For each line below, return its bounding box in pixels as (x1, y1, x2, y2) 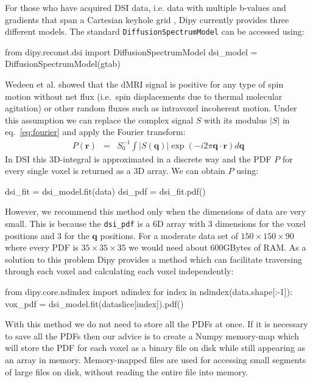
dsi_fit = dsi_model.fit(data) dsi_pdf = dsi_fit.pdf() (5, 184, 206, 197)
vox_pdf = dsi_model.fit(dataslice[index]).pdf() (5, 297, 184, 310)
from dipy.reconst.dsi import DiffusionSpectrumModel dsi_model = (5, 45, 258, 58)
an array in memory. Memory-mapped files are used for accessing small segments (5, 353, 306, 366)
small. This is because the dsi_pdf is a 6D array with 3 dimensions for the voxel (5, 217, 306, 229)
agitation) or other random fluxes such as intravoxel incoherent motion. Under (5, 102, 297, 114)
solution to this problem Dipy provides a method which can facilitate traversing (5, 252, 302, 265)
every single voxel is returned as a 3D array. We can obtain (5, 164, 225, 177)
